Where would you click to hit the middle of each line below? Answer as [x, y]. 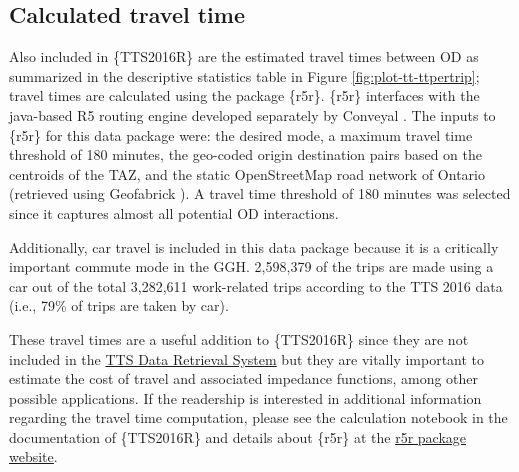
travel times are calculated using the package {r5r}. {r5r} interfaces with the [244, 95]
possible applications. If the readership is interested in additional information [245, 397]
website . [33, 456]
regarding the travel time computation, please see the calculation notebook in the [258, 417]
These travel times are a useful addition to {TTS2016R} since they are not [239, 338]
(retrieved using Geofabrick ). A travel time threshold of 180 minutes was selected [260, 193]
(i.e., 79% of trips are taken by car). [119, 305]
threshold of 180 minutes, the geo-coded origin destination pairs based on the [246, 154]
